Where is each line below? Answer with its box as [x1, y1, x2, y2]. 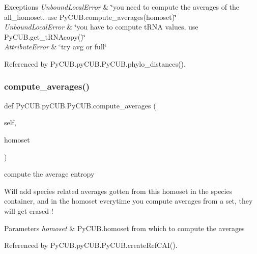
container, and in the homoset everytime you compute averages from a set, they [4, 195, 253, 206]
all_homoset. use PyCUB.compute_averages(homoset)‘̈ [4, 11, 177, 22]
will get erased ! [4, 205, 53, 216]
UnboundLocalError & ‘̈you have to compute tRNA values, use [4, 21, 198, 32]
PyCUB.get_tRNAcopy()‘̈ [4, 31, 85, 42]
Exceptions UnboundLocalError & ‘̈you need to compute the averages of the [4, 2, 240, 12]
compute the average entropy [4, 168, 95, 179]
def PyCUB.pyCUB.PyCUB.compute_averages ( [4, 100, 156, 110]
